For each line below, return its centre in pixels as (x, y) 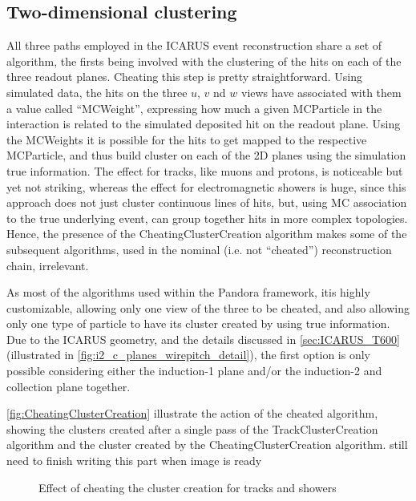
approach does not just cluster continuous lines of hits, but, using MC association (207, 202)
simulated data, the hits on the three (97, 92)
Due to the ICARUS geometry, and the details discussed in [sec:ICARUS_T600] (203, 339)
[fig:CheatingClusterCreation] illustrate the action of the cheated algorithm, (192, 413)
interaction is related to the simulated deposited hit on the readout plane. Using (204, 124)
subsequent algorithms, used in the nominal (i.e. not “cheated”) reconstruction (199, 249)
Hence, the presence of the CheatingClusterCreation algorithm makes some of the (207, 234)
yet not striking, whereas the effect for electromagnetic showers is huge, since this (206, 186)
